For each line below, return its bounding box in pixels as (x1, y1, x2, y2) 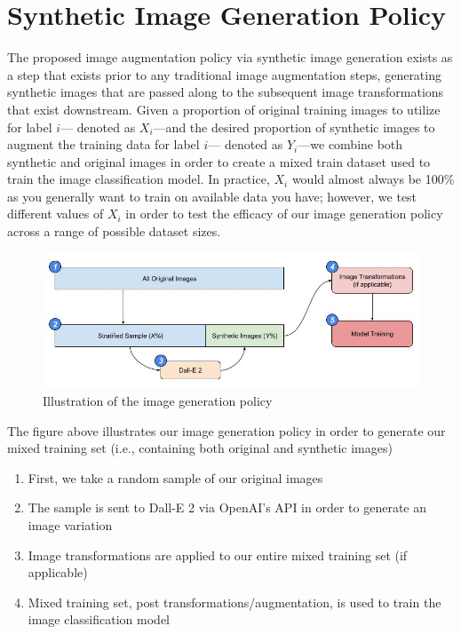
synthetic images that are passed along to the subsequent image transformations (7, 83, 444, 101)
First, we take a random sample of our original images (28, 468, 323, 487)
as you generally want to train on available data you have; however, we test (7, 186, 417, 205)
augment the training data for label (7, 135, 200, 154)
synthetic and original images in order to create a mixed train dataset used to (7, 152, 431, 170)
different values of (7, 204, 104, 223)
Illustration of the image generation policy (43, 392, 273, 410)
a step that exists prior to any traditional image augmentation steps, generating (7, 65, 441, 83)
